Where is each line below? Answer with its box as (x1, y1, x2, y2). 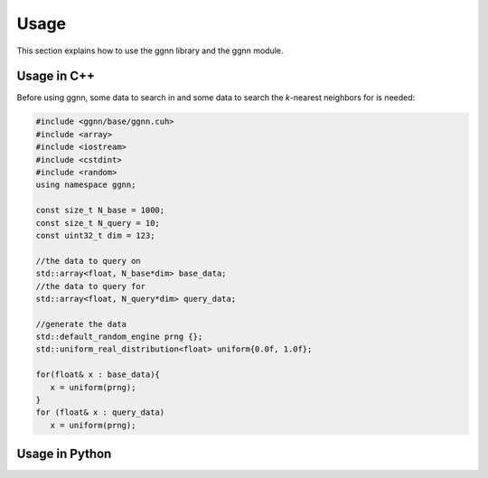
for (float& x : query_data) (35, 408, 165, 417)
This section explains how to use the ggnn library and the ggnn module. (16, 45, 284, 56)
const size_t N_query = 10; (35, 218, 160, 228)
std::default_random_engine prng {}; (35, 332, 203, 342)
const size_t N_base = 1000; (35, 205, 165, 216)
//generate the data (35, 319, 127, 329)
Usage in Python (16, 446, 112, 462)
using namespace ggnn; (35, 180, 136, 190)
